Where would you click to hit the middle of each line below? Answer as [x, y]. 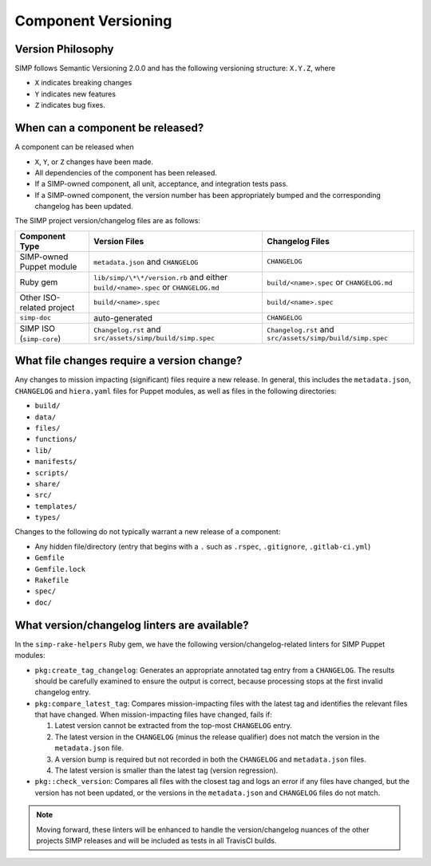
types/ [47, 518]
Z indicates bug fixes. [70, 105]
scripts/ [52, 473]
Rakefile [52, 581]
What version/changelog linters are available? [132, 625]
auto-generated [123, 317]
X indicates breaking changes [83, 83]
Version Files [119, 241]
